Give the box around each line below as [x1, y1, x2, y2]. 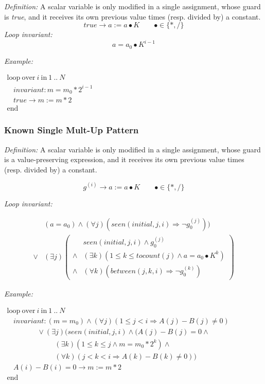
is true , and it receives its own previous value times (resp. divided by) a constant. [4, 11, 261, 22]
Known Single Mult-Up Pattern [4, 124, 139, 136]
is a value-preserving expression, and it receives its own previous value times [4, 154, 244, 165]
